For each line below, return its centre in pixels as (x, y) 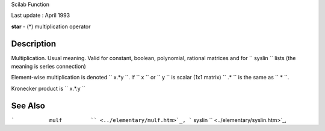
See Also (28, 105)
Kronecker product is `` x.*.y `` (48, 88)
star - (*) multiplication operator (51, 26)
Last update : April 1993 (41, 16)
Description (34, 44)
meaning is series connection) (49, 67)
